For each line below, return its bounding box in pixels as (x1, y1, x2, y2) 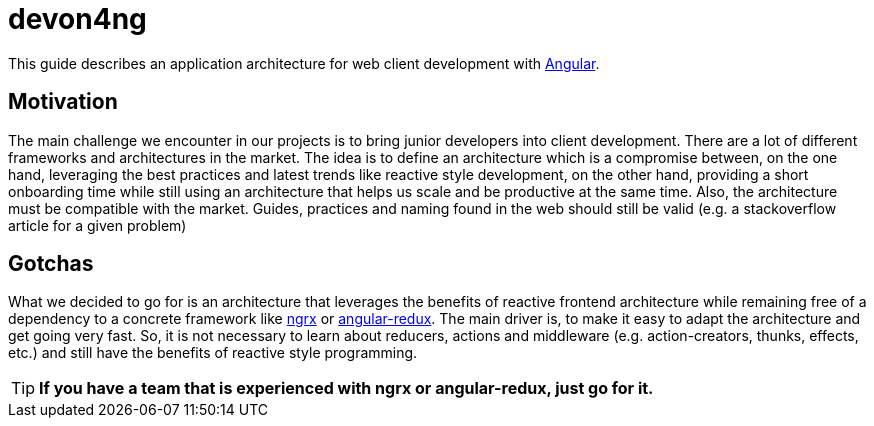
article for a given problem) (8, 216, 187, 234)
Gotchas (8, 251, 94, 277)
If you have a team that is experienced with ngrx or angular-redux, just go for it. (39, 378, 654, 399)
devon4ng (8, 2, 147, 36)
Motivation (8, 89, 118, 115)
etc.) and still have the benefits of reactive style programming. (8, 344, 418, 362)
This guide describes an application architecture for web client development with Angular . (8, 54, 600, 72)
